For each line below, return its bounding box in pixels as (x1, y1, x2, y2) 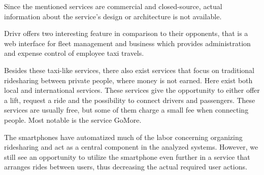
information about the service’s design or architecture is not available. (4, 11, 222, 21)
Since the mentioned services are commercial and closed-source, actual (4, 1, 222, 11)
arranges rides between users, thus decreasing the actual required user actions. (4, 161, 247, 172)
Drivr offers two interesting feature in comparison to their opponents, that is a (4, 28, 248, 39)
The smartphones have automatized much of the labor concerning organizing (4, 131, 243, 142)
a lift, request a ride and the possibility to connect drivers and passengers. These (4, 94, 255, 105)
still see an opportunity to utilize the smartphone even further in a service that (4, 151, 250, 162)
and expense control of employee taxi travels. (4, 48, 144, 58)
